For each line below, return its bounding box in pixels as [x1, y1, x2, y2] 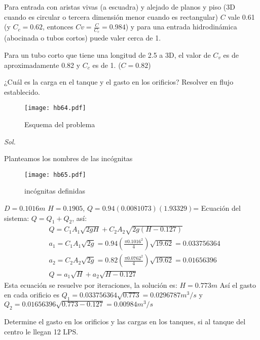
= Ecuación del [193, 203, 241, 213]
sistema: [4, 212, 29, 223]
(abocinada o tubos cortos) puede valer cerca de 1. [4, 32, 161, 43]
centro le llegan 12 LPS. [4, 326, 79, 336]
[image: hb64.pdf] [24, 104, 86, 112]
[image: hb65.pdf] [24, 171, 86, 178]
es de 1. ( [92, 59, 121, 70]
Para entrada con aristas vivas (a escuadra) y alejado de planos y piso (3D [4, 2, 235, 12]
